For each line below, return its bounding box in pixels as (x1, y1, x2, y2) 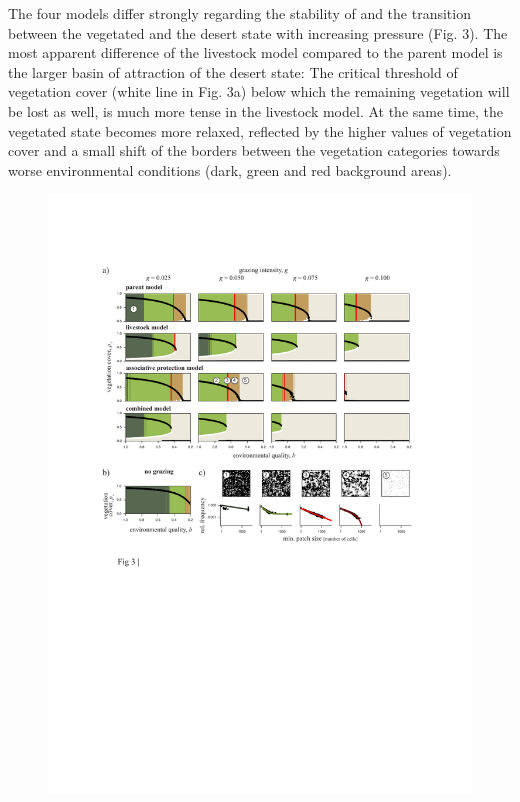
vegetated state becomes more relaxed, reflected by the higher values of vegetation (8, 120, 512, 141)
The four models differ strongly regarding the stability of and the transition (8, 3, 471, 23)
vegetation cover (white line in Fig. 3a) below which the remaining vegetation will (8, 81, 510, 102)
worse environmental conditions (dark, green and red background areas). (8, 159, 452, 180)
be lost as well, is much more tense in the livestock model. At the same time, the (8, 100, 504, 121)
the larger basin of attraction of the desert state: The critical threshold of (8, 61, 458, 82)
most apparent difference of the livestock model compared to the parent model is (8, 42, 503, 63)
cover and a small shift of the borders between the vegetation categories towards (8, 140, 500, 161)
